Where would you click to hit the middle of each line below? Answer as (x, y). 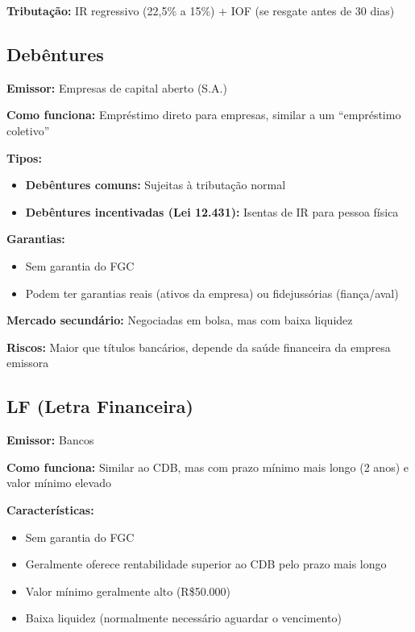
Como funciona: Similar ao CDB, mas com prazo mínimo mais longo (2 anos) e (207, 467)
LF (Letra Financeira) (100, 406)
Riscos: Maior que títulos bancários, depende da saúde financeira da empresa (199, 347)
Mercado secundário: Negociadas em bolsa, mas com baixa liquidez (180, 320)
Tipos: (24, 157)
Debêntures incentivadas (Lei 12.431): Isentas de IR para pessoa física (212, 211)
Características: (50, 509)
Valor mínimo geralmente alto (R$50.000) (128, 591)
